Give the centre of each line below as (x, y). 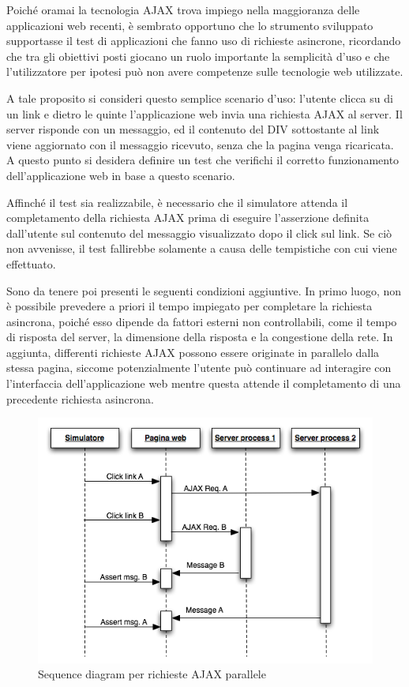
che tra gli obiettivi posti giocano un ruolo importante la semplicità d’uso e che (198, 56)
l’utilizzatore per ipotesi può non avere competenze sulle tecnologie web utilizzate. (205, 71)
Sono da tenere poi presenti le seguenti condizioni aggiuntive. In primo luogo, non (204, 290)
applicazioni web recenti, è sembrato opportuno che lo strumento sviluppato (190, 25)
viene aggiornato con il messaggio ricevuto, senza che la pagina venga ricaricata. (200, 144)
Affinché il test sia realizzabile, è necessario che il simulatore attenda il (177, 202)
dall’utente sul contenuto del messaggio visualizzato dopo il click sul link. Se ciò (199, 233)
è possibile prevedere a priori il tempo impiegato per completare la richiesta (189, 306)
